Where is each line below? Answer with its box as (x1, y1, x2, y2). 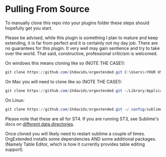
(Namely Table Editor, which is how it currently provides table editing (5, 141, 145, 147)
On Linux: (5, 97, 25, 103)
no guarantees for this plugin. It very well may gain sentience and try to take (5, 45, 160, 51)
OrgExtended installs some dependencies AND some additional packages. (5, 136, 157, 142)
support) (5, 146, 23, 152)
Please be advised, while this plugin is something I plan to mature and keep (5, 35, 158, 41)
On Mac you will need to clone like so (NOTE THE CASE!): (5, 78, 123, 85)
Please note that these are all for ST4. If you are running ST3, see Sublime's (5, 115, 159, 122)
